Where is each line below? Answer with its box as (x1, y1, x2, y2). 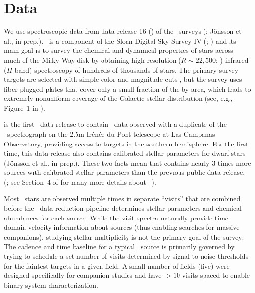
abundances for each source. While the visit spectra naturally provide (4, 212, 213, 222)
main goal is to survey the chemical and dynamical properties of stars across (4, 45, 233, 55)
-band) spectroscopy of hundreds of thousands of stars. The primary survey (12, 64, 239, 74)
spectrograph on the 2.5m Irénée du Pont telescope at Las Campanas (7, 129, 215, 139)
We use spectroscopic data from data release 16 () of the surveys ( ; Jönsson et (4, 26, 242, 36)
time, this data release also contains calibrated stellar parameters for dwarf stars (4, 148, 246, 158)
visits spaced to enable (182, 270, 250, 280)
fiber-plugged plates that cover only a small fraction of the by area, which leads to (4, 83, 251, 94)
